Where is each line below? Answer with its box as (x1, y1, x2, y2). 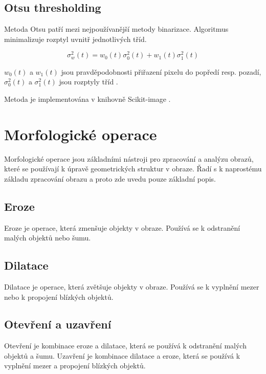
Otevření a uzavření (4, 316, 112, 332)
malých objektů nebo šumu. (4, 232, 91, 243)
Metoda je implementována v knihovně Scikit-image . (4, 93, 171, 104)
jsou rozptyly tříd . (59, 76, 118, 87)
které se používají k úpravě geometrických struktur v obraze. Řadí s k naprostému (4, 163, 262, 174)
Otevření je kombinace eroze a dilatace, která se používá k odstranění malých (4, 340, 247, 351)
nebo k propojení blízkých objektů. (4, 291, 114, 302)
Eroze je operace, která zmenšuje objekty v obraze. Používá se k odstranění (4, 222, 240, 233)
